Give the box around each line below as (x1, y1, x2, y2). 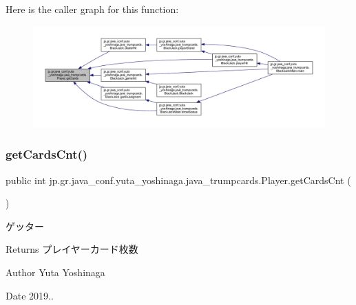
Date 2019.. (6, 288, 54, 302)
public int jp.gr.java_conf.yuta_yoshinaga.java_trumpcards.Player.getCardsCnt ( (6, 172, 351, 187)
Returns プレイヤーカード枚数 (6, 242, 138, 256)
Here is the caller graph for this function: (6, 2, 179, 16)
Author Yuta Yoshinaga (6, 265, 105, 280)
